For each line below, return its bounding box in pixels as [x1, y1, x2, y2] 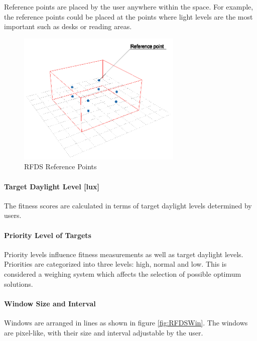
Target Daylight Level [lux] [4, 181, 99, 191]
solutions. [4, 278, 33, 289]
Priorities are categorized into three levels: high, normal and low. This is [4, 259, 227, 269]
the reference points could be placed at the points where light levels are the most [4, 11, 253, 22]
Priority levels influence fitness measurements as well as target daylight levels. [4, 249, 243, 259]
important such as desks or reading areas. [4, 21, 132, 32]
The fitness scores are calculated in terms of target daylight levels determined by [4, 200, 252, 210]
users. [4, 210, 22, 220]
